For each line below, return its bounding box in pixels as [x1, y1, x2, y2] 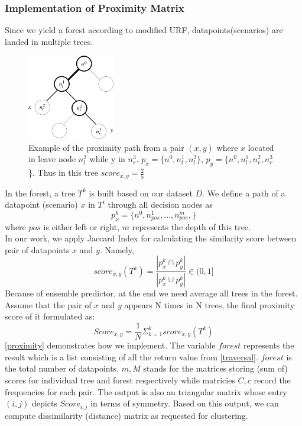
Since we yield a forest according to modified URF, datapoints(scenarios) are [5, 24, 283, 36]
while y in [89, 153, 125, 165]
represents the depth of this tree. [132, 220, 251, 233]
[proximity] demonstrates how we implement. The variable [5, 339, 216, 351]
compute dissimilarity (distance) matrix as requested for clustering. [5, 409, 248, 421]
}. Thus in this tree [28, 166, 99, 179]
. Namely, [99, 243, 134, 256]
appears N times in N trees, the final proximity [124, 298, 295, 311]
